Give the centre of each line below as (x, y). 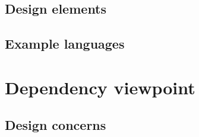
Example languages (65, 44)
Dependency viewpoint (100, 87)
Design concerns (56, 125)
